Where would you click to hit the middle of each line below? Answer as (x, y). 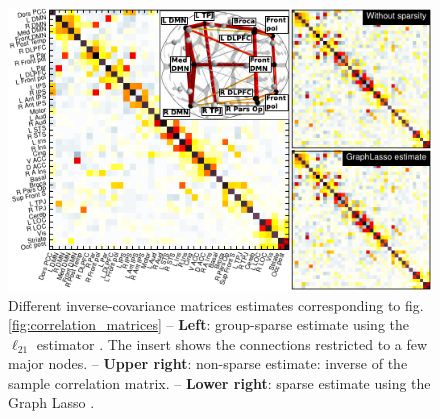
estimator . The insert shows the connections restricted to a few (232, 343)
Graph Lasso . (51, 402)
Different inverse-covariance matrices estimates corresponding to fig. (216, 304)
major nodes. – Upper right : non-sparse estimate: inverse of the (208, 363)
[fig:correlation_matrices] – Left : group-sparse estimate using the (208, 324)
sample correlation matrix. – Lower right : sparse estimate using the (219, 382)
